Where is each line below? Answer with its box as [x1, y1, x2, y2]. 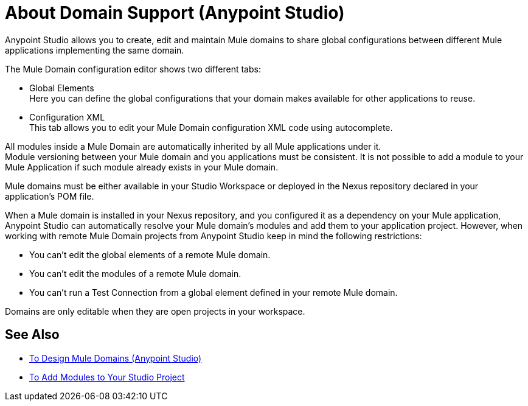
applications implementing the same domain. [5, 44, 184, 55]
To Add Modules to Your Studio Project [29, 371, 185, 382]
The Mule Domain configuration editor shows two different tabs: [5, 63, 261, 74]
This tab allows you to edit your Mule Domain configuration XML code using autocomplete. [29, 122, 393, 133]
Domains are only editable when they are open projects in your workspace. [5, 306, 305, 317]
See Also [5, 327, 60, 343]
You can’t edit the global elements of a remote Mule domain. [29, 249, 271, 260]
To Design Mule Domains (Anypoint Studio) [29, 352, 202, 363]
